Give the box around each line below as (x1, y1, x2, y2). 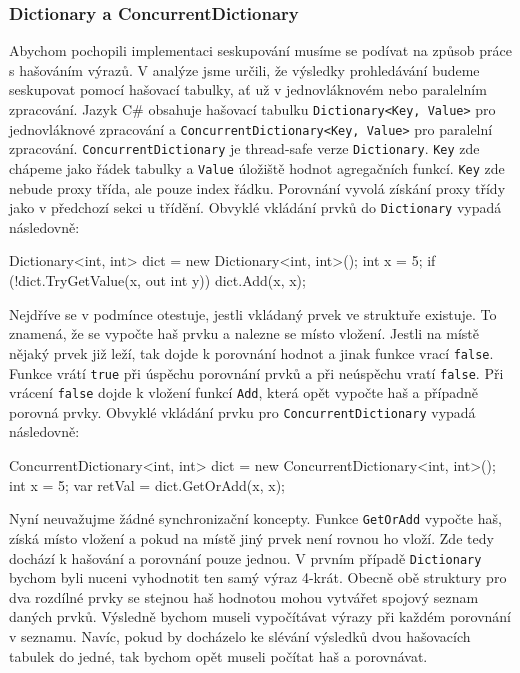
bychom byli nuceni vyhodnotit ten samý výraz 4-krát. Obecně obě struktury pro (9, 567, 507, 588)
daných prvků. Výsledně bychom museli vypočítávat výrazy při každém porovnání (9, 606, 512, 627)
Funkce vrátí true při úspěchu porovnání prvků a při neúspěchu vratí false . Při (9, 362, 504, 383)
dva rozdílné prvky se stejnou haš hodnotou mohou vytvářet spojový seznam (9, 586, 479, 607)
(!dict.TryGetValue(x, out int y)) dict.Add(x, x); (9, 270, 306, 291)
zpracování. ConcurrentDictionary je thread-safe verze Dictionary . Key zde (9, 138, 480, 159)
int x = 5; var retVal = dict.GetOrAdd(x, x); (9, 474, 285, 495)
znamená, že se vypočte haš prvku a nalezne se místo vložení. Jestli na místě (9, 323, 480, 344)
